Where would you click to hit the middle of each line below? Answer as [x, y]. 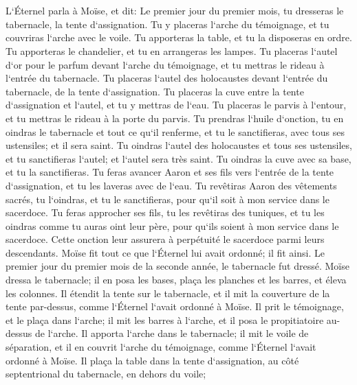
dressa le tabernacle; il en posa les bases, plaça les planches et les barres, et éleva [176, 280]
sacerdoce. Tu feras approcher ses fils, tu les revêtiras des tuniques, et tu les [165, 212]
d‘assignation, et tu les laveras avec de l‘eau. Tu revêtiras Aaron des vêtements [171, 185]
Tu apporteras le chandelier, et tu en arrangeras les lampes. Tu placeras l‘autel [172, 50]
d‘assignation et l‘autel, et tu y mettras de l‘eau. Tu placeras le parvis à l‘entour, [176, 105]
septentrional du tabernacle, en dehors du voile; [106, 374]
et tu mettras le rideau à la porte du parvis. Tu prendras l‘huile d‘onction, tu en [175, 118]
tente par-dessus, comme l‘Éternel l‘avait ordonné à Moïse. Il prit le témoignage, [175, 306]
